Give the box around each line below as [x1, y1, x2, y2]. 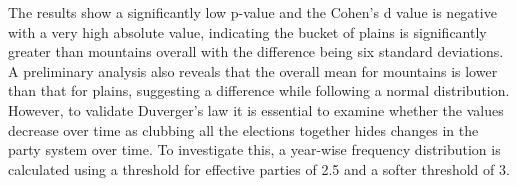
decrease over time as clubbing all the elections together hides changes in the [8, 119, 479, 140]
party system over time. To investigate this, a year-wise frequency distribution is [8, 139, 501, 160]
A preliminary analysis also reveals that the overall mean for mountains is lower [8, 60, 498, 81]
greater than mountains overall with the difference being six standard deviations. [8, 41, 504, 62]
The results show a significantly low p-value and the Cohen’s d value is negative [8, 2, 497, 22]
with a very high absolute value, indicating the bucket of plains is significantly [8, 21, 487, 42]
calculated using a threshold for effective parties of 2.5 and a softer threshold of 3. [8, 158, 510, 179]
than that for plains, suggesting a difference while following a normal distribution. [8, 80, 510, 101]
